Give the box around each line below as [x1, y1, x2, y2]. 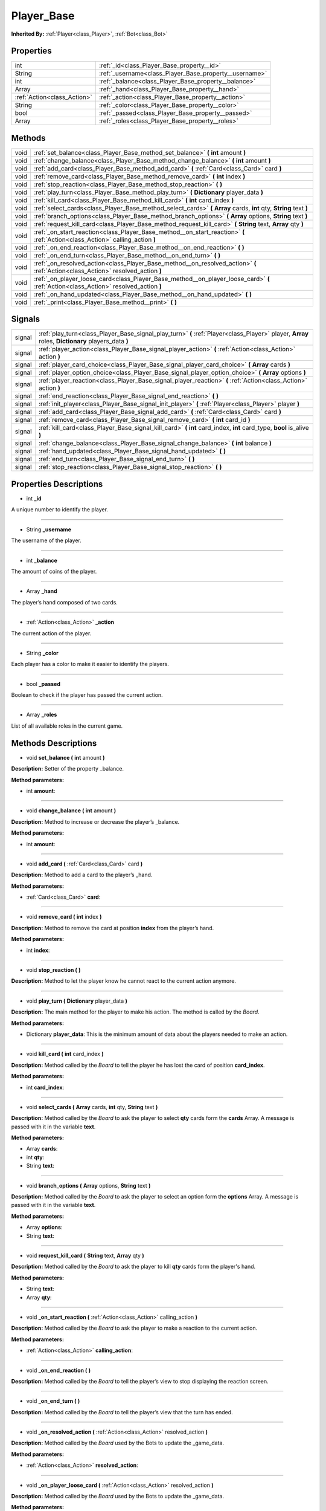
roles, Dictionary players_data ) [38, 337, 129, 346]
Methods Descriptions [11, 738, 97, 748]
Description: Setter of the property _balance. [11, 765, 124, 772]
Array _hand [26, 587, 57, 595]
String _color [26, 649, 59, 656]
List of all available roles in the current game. [11, 722, 123, 730]
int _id [26, 495, 42, 502]
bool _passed [26, 680, 60, 687]
